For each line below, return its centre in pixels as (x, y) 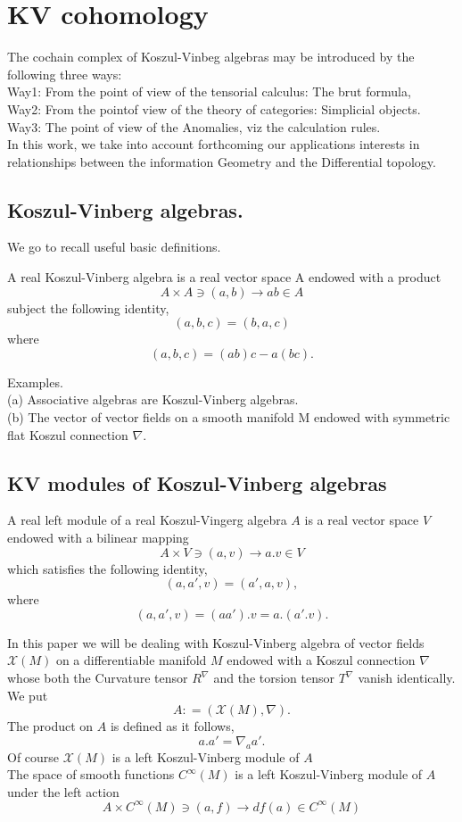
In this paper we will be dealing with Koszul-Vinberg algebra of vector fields (216, 642)
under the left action (63, 791)
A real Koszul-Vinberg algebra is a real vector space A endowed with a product (224, 277)
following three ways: (65, 74)
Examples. (35, 382)
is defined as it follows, (172, 726)
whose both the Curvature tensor (98, 677)
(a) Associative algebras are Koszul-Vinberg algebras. (153, 399)
